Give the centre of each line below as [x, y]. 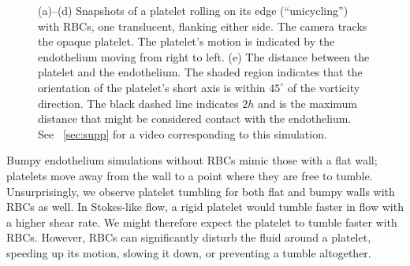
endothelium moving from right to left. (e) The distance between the [204, 56]
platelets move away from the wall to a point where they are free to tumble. [190, 175]
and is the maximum [307, 103]
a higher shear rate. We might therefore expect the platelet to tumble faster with [202, 222]
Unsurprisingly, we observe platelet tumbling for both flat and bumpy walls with [201, 191]
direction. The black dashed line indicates [138, 103]
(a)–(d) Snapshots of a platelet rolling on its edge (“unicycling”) [193, 10]
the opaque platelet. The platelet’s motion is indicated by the [186, 41]
